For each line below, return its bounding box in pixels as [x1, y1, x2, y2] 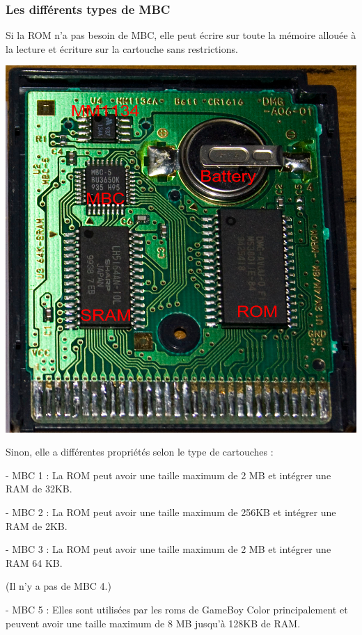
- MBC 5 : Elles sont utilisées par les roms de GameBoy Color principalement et [6, 602, 348, 616]
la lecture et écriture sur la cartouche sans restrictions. [6, 41, 238, 56]
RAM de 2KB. [6, 518, 68, 533]
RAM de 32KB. [6, 481, 72, 496]
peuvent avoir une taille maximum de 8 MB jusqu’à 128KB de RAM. [6, 616, 301, 630]
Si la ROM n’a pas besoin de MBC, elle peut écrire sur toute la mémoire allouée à [6, 28, 356, 42]
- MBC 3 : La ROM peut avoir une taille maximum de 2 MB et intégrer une [6, 542, 331, 556]
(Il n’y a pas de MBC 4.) [6, 579, 111, 593]
